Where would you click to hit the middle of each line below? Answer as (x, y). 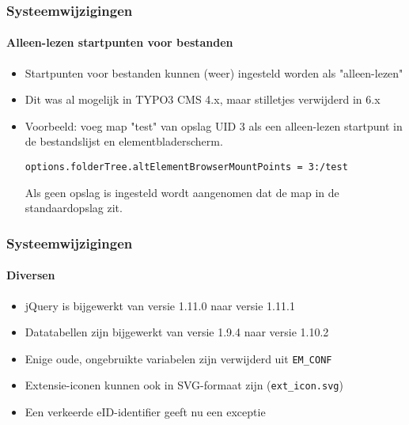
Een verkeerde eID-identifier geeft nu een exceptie (145, 412)
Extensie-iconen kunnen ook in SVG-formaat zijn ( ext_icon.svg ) (184, 385)
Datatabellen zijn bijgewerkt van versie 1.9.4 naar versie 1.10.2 (177, 332)
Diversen (31, 275)
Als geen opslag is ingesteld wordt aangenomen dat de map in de (182, 192)
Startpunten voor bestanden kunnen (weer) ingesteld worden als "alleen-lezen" (214, 72)
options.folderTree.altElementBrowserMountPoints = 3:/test (186, 167)
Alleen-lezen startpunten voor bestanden (120, 42)
